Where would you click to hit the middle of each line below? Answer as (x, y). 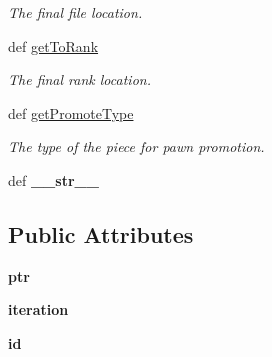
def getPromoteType (71, 112)
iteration (38, 309)
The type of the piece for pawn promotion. (136, 146)
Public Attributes (101, 233)
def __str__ (53, 179)
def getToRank (53, 45)
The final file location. (75, 12)
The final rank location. (79, 79)
